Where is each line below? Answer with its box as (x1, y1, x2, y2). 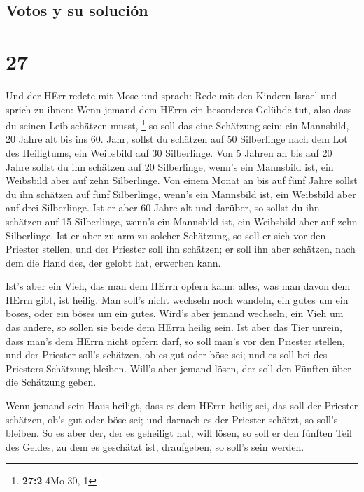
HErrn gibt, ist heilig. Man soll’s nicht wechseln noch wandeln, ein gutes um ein (6, 292, 349, 307)
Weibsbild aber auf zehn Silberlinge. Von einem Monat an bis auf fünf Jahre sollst (6, 173, 358, 188)
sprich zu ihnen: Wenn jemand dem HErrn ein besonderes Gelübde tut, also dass (6, 101, 352, 116)
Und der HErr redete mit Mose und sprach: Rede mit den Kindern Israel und (6, 87, 337, 102)
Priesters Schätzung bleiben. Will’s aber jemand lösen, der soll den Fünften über (6, 360, 351, 375)
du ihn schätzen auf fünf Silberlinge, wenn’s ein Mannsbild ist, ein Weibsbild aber (6, 186, 356, 201)
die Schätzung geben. (6, 374, 97, 389)
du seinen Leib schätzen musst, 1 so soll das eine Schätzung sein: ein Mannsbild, (6, 116, 349, 132)
